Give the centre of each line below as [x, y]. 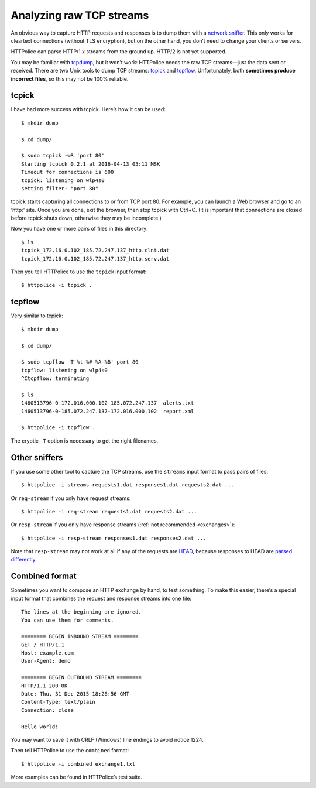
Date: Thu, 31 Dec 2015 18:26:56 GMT [75, 694]
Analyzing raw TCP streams [80, 15]
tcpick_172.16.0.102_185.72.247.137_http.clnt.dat [95, 251]
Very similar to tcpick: [37, 316]
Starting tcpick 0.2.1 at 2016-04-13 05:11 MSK [91, 164]
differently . [24, 560]
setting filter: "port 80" [60, 188]
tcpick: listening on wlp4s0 [63, 180]
